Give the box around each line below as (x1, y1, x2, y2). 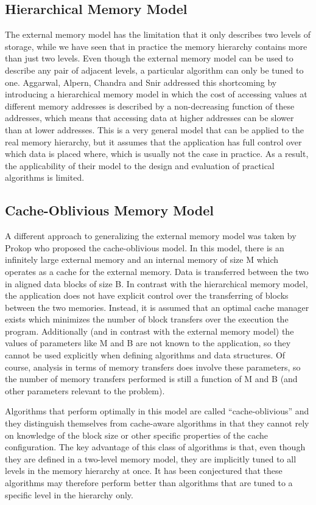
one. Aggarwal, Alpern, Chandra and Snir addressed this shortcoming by (5, 75, 277, 88)
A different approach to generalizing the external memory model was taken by (5, 229, 297, 242)
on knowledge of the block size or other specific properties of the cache (5, 428, 269, 441)
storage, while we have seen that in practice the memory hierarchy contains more (5, 40, 307, 52)
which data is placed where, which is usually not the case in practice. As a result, (5, 147, 309, 160)
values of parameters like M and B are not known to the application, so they (5, 336, 291, 349)
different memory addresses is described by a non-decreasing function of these (5, 99, 295, 112)
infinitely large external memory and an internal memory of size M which (5, 253, 279, 266)
